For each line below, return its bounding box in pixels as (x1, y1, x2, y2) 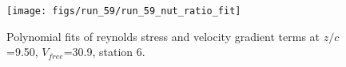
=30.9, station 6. (63, 43, 145, 60)
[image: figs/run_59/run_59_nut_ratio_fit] (6, 6, 241, 17)
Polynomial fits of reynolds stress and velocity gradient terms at (6, 28, 320, 44)
